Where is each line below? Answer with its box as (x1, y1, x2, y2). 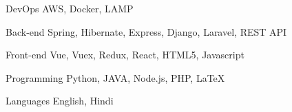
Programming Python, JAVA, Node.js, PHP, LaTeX (6, 70, 225, 85)
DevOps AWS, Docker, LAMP (6, 1, 134, 15)
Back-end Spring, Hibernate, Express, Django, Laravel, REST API (6, 24, 287, 38)
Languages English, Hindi (6, 93, 114, 108)
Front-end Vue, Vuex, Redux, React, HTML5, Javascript (6, 47, 244, 62)
